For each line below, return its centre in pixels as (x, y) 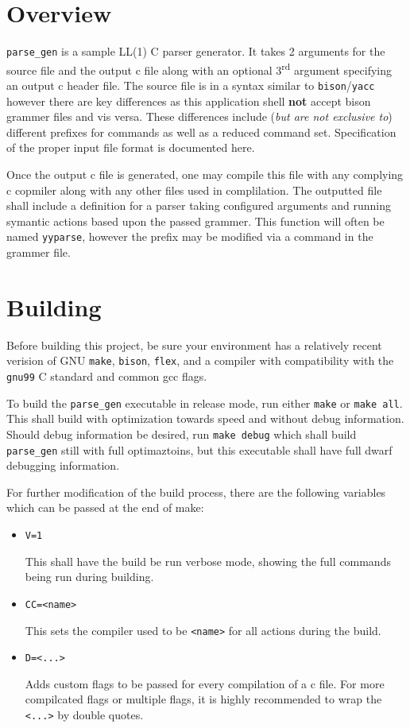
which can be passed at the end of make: (105, 507)
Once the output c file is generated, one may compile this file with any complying (205, 174)
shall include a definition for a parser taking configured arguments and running (199, 205)
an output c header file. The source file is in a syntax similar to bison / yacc (191, 85)
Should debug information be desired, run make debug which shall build (182, 434)
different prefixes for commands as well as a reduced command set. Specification (201, 132)
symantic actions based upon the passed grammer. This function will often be (195, 221)
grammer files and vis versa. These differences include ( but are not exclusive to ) (199, 116)
